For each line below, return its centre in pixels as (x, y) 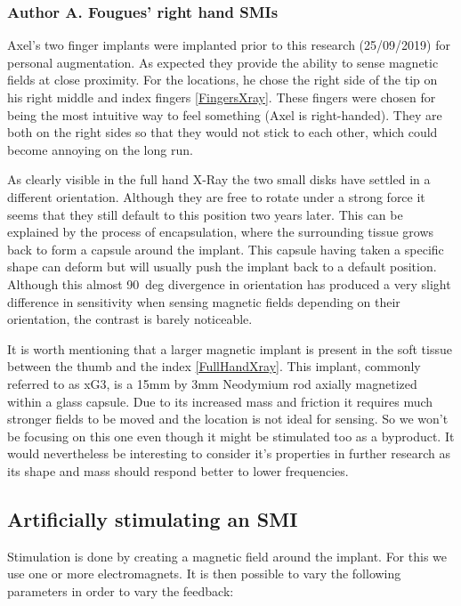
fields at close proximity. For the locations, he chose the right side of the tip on (222, 80)
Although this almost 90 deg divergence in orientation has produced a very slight (229, 283)
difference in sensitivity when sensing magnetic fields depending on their (204, 301)
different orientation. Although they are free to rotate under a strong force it (216, 196)
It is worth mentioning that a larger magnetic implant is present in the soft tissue (230, 348)
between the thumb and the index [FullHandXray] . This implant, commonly (214, 366)
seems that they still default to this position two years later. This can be (205, 214)
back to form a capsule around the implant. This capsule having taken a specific (226, 249)
